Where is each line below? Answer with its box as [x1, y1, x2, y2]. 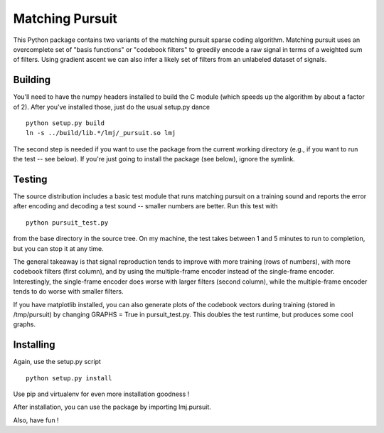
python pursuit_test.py [26, 218, 109, 227]
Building [13, 74, 51, 86]
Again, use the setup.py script [13, 358, 101, 366]
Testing [13, 173, 48, 185]
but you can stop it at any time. [13, 244, 104, 252]
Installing [13, 338, 56, 351]
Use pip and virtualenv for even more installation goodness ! [13, 390, 190, 398]
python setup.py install [26, 374, 112, 382]
